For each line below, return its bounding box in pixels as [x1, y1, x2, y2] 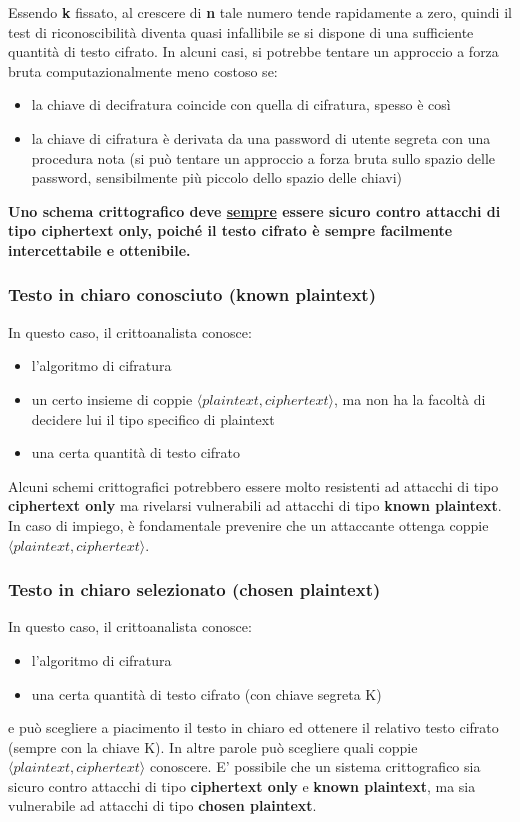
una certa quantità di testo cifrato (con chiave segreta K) [31, 683, 382, 704]
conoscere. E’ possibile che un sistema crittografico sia [149, 756, 481, 777]
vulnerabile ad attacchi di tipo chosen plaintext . [8, 795, 317, 816]
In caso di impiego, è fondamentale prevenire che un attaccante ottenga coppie [8, 514, 489, 535]
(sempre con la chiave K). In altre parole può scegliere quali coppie [8, 736, 418, 757]
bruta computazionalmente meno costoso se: [8, 60, 278, 81]
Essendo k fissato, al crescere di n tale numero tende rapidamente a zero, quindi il [8, 2, 512, 22]
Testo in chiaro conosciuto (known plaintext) [8, 282, 376, 307]
